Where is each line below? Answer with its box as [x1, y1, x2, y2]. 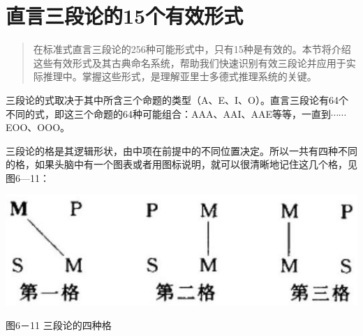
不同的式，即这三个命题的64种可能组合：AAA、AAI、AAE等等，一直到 [6, 106, 332, 121]
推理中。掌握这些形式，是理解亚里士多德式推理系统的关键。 [43, 69, 317, 84]
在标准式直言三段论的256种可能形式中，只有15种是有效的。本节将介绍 [33, 42, 351, 56]
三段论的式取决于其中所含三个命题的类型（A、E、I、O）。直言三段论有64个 [6, 92, 348, 107]
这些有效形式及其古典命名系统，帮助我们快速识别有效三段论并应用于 [33, 55, 346, 70]
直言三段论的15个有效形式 [6, 1, 244, 30]
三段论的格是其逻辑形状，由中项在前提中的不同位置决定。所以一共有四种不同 [6, 143, 357, 158]
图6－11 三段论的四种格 [6, 317, 112, 332]
